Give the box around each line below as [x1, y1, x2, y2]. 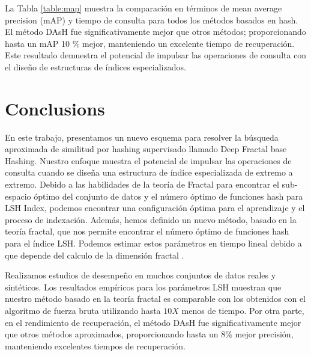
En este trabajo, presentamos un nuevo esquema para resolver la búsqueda [5, 130, 279, 143]
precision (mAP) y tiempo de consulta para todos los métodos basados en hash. [5, 13, 298, 26]
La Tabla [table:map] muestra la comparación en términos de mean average [5, 2, 282, 14]
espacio [5, 189, 31, 202]
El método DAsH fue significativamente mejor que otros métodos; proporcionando [5, 25, 306, 38]
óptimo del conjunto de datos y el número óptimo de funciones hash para [34, 189, 303, 202]
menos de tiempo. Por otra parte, [181, 304, 304, 316]
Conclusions [5, 96, 105, 120]
